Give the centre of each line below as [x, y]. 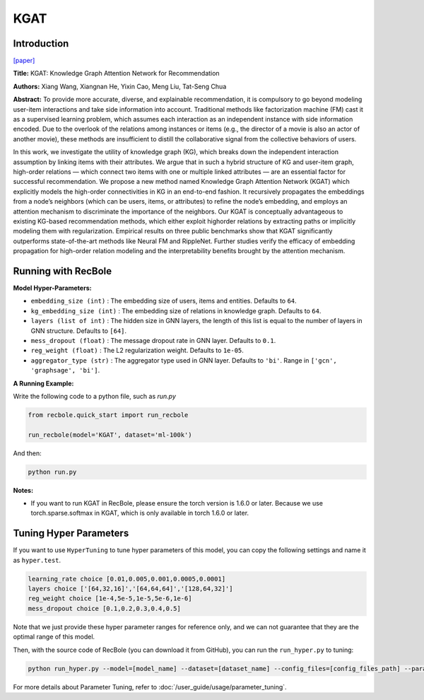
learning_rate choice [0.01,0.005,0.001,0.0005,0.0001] [127, 579]
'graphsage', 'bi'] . [65, 371]
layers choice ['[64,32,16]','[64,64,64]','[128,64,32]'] [130, 589]
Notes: [23, 490]
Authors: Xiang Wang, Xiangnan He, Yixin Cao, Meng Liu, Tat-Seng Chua [120, 86]
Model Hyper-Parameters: [52, 288]
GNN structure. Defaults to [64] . [79, 331]
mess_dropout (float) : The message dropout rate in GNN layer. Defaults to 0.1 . [153, 340]
